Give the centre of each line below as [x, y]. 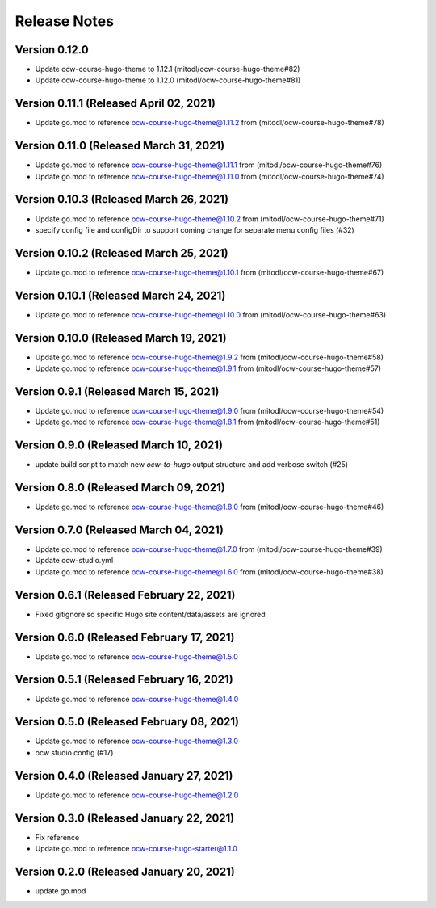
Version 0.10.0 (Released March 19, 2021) [121, 338]
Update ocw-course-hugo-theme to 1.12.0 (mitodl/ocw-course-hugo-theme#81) [168, 80]
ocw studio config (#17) [74, 752]
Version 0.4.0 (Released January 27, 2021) [124, 776]
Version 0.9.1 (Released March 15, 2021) [117, 391]
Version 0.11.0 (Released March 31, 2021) [120, 146]
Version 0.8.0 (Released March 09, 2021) [120, 488]
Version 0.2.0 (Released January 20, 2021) [125, 871]
